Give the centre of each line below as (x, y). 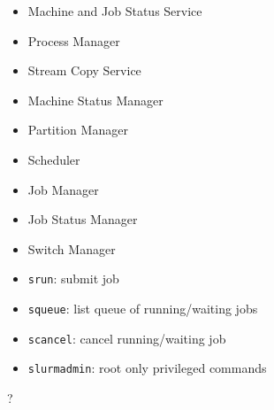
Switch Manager (72, 248)
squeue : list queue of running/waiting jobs (143, 308)
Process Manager (74, 40)
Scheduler (54, 159)
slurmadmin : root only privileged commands (147, 368)
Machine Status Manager (95, 100)
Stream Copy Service (84, 70)
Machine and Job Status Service (115, 11)
